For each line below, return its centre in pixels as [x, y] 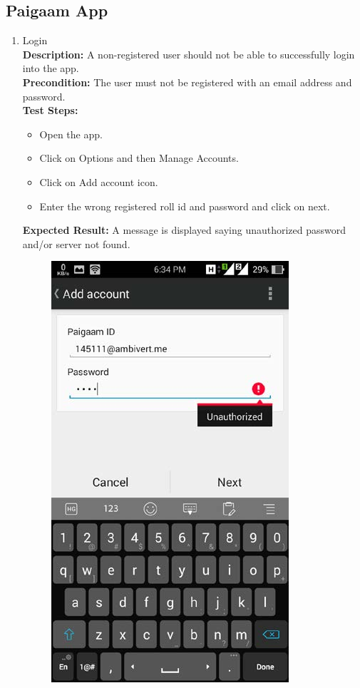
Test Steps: [50, 110]
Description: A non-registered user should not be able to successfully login [189, 54]
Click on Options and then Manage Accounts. [139, 158]
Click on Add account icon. [99, 181]
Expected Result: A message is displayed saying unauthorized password [184, 230]
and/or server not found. [76, 243]
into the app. [51, 68]
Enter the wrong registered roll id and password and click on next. [185, 206]
